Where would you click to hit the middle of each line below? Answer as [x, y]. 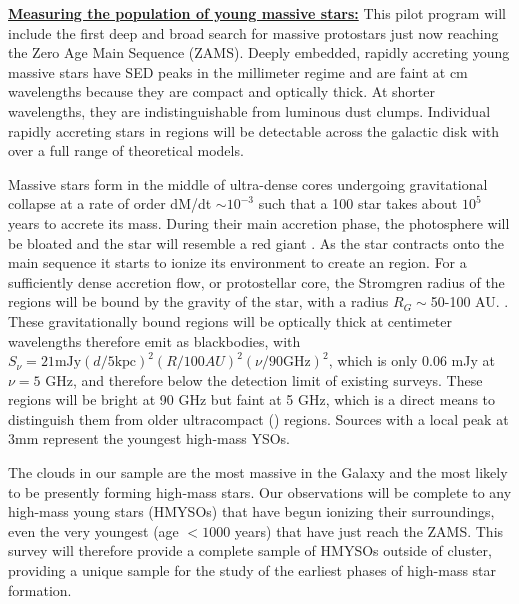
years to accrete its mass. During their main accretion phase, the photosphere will [259, 222]
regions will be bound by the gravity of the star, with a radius [198, 301]
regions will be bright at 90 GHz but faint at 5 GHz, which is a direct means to [252, 399]
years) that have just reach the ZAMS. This [369, 530]
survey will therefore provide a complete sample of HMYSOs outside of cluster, [250, 550]
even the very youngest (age [93, 530]
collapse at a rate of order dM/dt [110, 203]
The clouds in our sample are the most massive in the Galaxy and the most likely [258, 472]
